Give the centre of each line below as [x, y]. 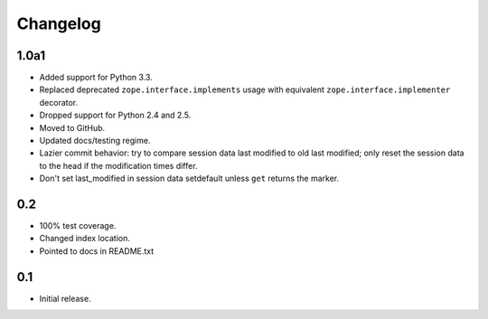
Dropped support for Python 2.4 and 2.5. [115, 115]
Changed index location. [85, 239]
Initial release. [65, 298]
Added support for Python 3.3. [96, 78]
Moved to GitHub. [72, 127]
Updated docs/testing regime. [95, 141]
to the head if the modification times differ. [118, 165]
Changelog [59, 23]
